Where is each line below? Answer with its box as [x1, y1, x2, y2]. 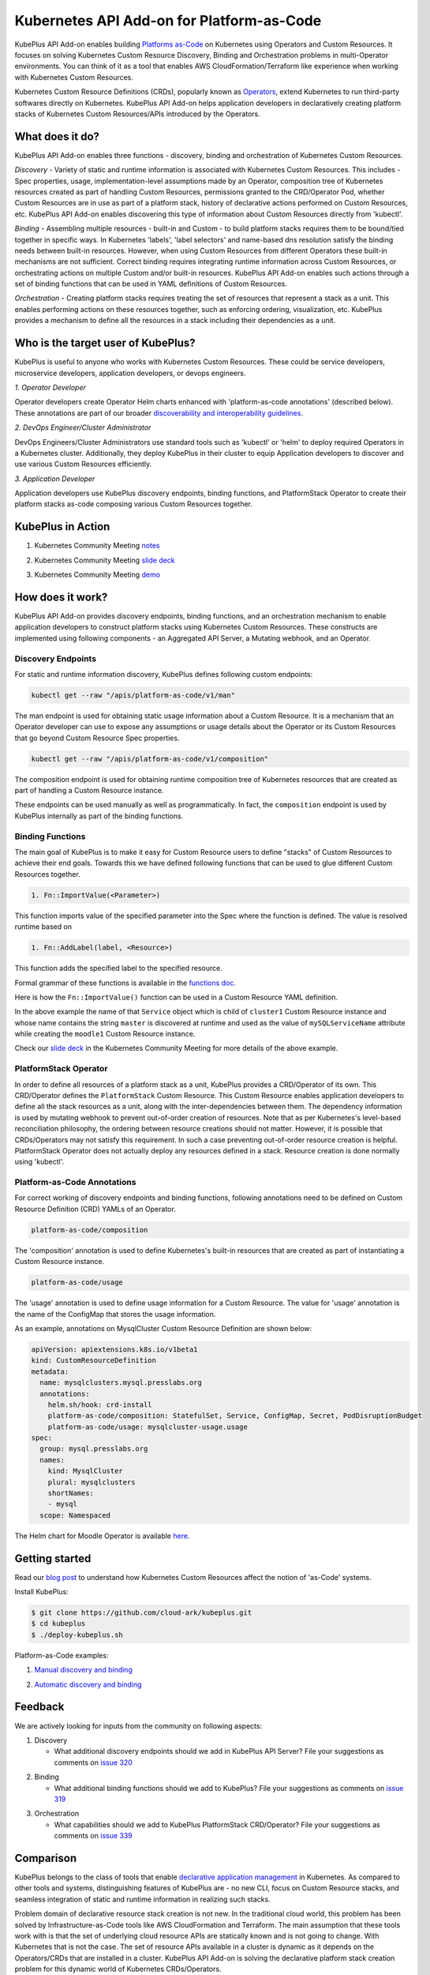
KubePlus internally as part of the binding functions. [14, 811, 184, 821]
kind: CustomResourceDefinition [31, 1356, 157, 1365]
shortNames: [47, 1489, 95, 1498]
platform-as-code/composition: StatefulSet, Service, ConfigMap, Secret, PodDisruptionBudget [47, 1411, 422, 1420]
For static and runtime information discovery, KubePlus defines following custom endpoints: [14, 669, 313, 679]
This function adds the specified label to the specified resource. [14, 964, 222, 973]
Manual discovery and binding [34, 1665, 133, 1675]
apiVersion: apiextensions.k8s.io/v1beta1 [31, 1345, 198, 1354]
